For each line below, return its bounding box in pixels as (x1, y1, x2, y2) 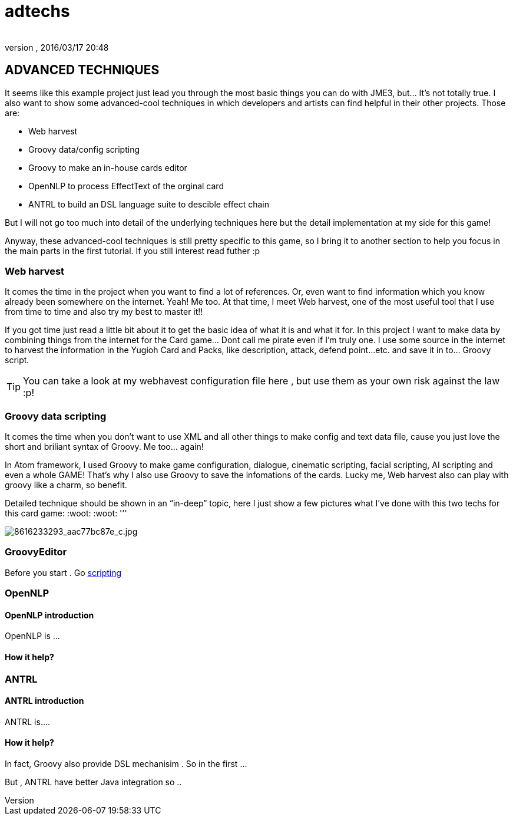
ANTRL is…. (5, 716, 51, 727)
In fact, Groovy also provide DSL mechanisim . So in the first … (5, 759, 247, 769)
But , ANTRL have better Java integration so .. (5, 777, 182, 788)
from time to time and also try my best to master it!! (5, 307, 203, 317)
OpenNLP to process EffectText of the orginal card (28, 180, 224, 191)
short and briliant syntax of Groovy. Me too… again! (5, 442, 204, 452)
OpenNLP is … (5, 631, 60, 641)
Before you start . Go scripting (5, 567, 122, 578)
